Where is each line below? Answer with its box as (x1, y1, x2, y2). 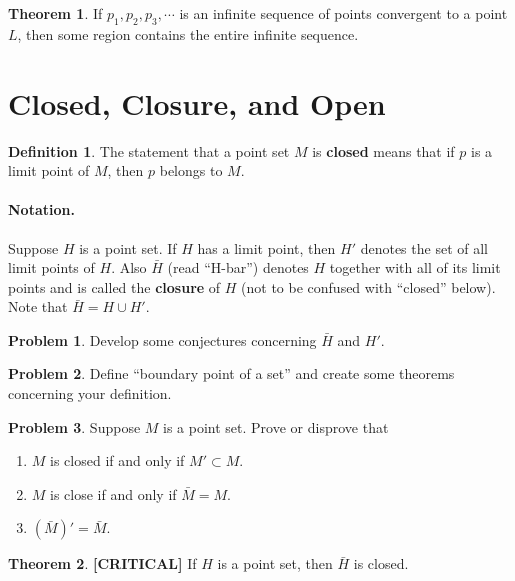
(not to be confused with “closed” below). (241, 276, 496, 297)
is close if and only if (50, 483, 177, 504)
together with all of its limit (329, 257, 501, 278)
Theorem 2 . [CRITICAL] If (8, 553, 197, 574)
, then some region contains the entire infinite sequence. (17, 23, 359, 44)
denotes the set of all (360, 237, 488, 258)
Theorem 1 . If (8, 3, 103, 23)
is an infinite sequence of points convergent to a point (179, 3, 508, 23)
